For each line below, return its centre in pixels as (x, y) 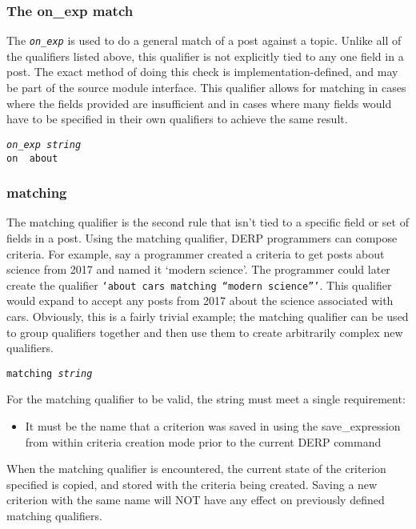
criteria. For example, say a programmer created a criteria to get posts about (196, 253)
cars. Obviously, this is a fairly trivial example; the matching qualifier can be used (208, 316)
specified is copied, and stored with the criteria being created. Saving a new (192, 484)
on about (32, 158)
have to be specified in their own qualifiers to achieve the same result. (177, 119)
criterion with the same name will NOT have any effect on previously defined (196, 500)
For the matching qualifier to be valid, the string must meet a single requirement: (206, 399)
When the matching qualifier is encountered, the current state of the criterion (196, 469)
